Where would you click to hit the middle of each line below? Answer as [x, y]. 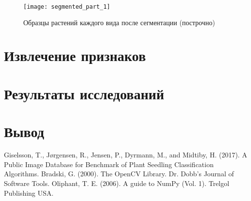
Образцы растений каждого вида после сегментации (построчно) [119, 22]
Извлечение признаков [75, 55]
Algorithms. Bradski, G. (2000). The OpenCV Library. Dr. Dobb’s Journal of [119, 174]
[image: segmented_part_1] [67, 7]
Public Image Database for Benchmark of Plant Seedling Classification [109, 164]
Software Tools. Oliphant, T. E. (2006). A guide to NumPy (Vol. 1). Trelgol [117, 183]
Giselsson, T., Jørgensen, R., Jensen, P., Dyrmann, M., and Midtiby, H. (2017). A [125, 155]
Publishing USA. [29, 193]
